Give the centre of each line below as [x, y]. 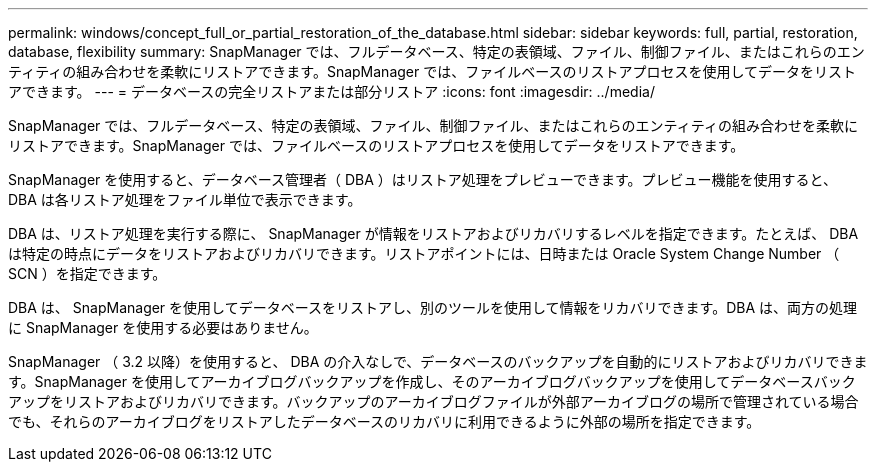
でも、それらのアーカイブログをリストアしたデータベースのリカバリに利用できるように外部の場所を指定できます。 [384, 421]
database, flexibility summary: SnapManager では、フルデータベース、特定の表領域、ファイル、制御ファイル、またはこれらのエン [436, 51]
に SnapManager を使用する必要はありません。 [163, 327]
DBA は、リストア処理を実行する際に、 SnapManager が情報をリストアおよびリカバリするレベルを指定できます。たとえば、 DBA [433, 233]
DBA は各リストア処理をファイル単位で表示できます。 [185, 199]
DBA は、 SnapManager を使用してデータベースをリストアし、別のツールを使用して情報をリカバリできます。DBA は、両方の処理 [432, 307]
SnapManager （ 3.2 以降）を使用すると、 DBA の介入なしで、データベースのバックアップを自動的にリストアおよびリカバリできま [438, 361]
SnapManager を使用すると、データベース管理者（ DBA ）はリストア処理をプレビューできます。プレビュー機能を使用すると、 [423, 179]
